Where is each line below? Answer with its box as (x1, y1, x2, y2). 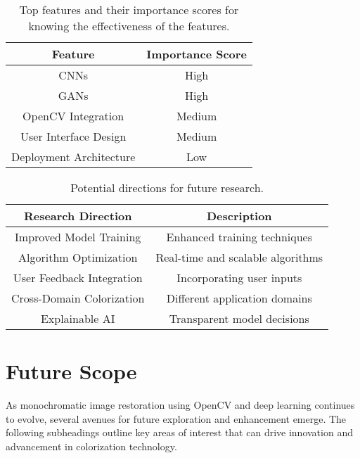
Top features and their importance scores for (19, 1, 239, 18)
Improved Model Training (15, 229, 141, 245)
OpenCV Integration (22, 108, 124, 124)
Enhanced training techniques (166, 229, 313, 245)
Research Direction (23, 208, 132, 224)
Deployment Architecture (11, 148, 136, 165)
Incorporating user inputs (176, 269, 302, 286)
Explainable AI (40, 310, 115, 326)
